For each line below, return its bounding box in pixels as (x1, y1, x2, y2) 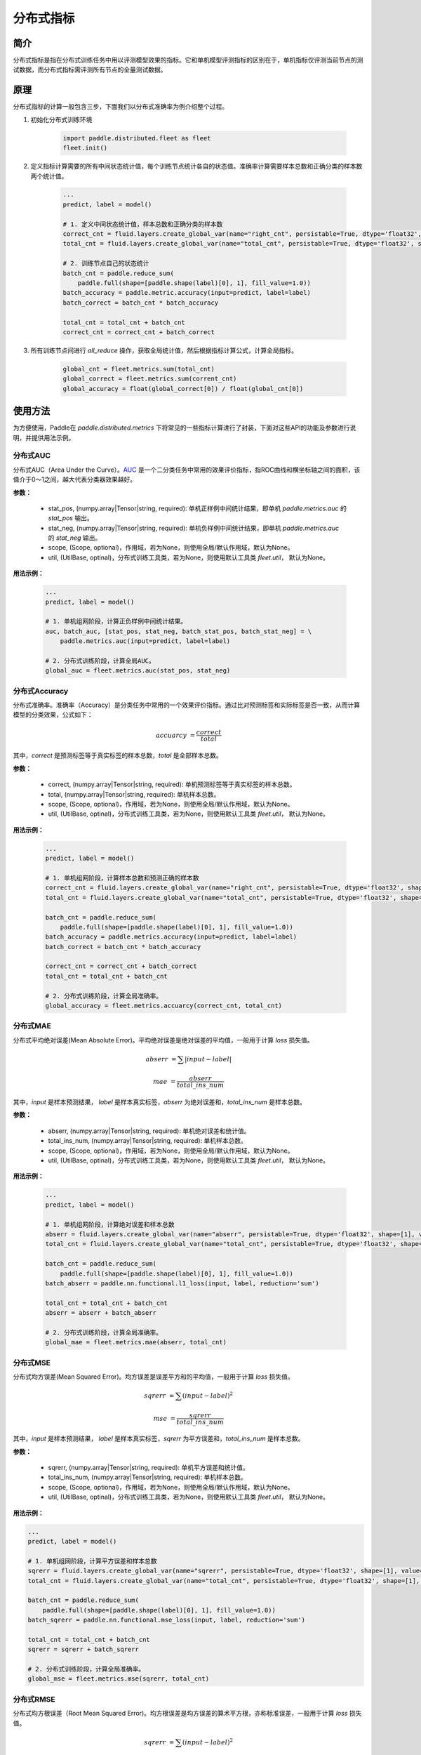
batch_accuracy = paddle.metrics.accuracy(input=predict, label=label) (45, 933, 298, 941)
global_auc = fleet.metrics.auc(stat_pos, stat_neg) (45, 667, 231, 675)
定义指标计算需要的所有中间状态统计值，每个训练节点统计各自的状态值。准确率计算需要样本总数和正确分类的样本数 (30, 162, 363, 171)
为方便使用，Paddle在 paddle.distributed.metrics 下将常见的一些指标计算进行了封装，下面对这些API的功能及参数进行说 (13, 423, 356, 432)
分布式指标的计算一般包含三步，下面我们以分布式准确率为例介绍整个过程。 (13, 102, 228, 111)
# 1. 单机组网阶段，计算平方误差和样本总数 (27, 1557, 157, 1565)
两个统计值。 (30, 172, 68, 180)
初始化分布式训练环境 (30, 115, 93, 124)
